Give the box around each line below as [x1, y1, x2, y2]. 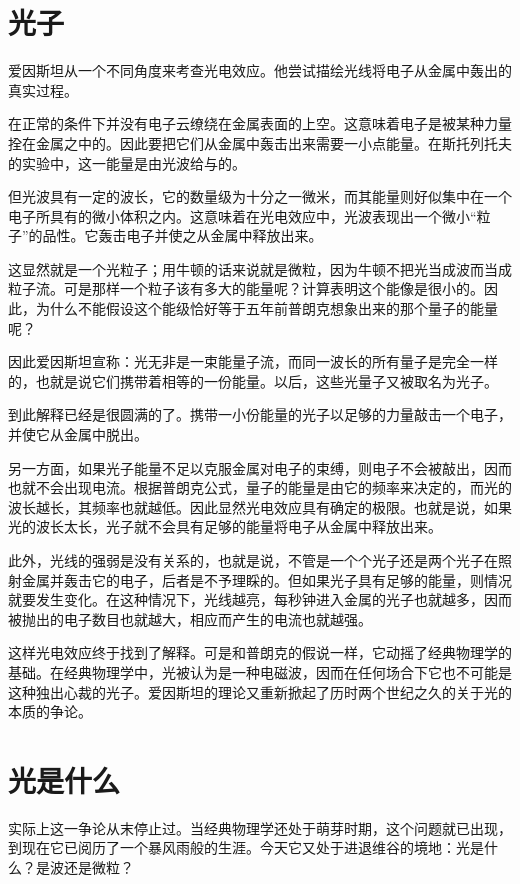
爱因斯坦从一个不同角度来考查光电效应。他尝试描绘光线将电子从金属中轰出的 [8, 60, 512, 81]
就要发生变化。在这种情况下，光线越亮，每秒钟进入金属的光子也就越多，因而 [8, 589, 512, 610]
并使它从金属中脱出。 [8, 424, 148, 445]
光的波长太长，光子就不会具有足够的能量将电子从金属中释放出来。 [8, 516, 442, 537]
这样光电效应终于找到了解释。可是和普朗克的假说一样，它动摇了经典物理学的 [8, 642, 512, 663]
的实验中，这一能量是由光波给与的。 [8, 152, 246, 173]
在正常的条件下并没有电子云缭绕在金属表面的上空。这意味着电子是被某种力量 [8, 113, 512, 134]
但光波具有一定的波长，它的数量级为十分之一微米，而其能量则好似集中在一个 [8, 186, 512, 207]
